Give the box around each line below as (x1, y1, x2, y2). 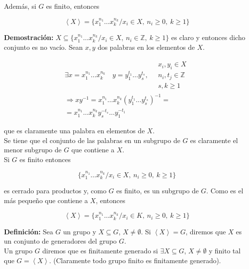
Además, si (4, 1, 37, 11)
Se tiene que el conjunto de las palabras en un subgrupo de (4, 135, 181, 145)
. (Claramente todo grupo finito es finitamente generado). (49, 255, 221, 265)
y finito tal (208, 246, 241, 256)
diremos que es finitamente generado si (42, 246, 158, 256)
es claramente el (190, 135, 238, 145)
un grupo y (63, 226, 96, 236)
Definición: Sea (4, 226, 53, 236)
